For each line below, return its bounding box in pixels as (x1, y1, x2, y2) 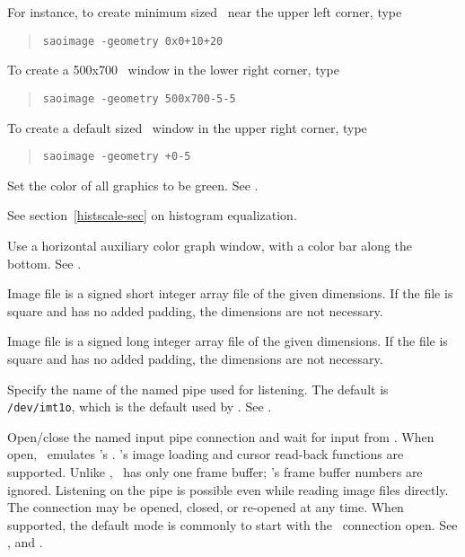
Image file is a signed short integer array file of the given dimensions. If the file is (7, 284, 453, 303)
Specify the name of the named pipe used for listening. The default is (7, 379, 389, 398)
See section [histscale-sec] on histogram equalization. (7, 206, 297, 225)
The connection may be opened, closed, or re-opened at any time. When (7, 498, 404, 517)
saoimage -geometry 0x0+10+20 (42, 34, 224, 48)
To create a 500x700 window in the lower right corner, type (7, 60, 340, 79)
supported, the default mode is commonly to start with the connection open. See (7, 515, 458, 534)
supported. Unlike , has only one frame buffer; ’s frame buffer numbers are (7, 462, 423, 481)
